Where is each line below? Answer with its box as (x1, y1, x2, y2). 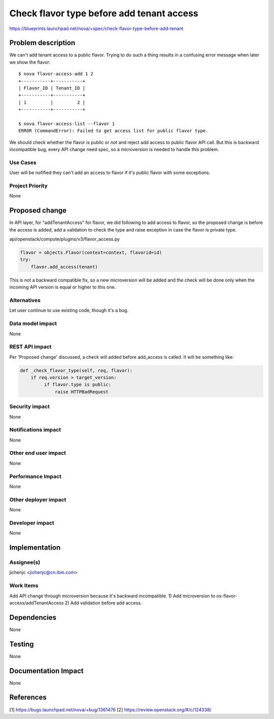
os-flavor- (216, 593, 237, 599)
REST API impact (9, 343, 52, 351)
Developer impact (9, 519, 54, 526)
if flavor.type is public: (44, 382, 112, 388)
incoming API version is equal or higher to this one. (9, 284, 116, 290)
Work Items (9, 582, 39, 589)
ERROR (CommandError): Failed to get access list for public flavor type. (18, 128, 209, 134)
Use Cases (9, 159, 37, 166)
